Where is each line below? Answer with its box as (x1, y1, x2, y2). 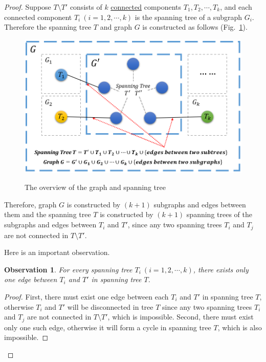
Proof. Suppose (4, 2, 51, 12)
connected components (110, 2, 182, 12)
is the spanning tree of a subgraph (135, 11, 242, 22)
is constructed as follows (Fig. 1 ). (142, 22, 248, 32)
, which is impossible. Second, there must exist (107, 311, 254, 322)
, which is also (217, 322, 262, 332)
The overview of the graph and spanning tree (25, 182, 166, 193)
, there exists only (193, 264, 249, 274)
